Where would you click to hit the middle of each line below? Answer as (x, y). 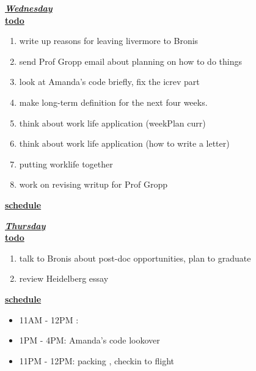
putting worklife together (66, 163)
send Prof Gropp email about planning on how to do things (130, 61)
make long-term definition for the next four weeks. (113, 102)
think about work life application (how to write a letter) (124, 143)
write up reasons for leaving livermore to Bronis (109, 41)
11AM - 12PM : (49, 319)
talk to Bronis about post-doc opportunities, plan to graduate (135, 258)
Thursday (25, 225)
